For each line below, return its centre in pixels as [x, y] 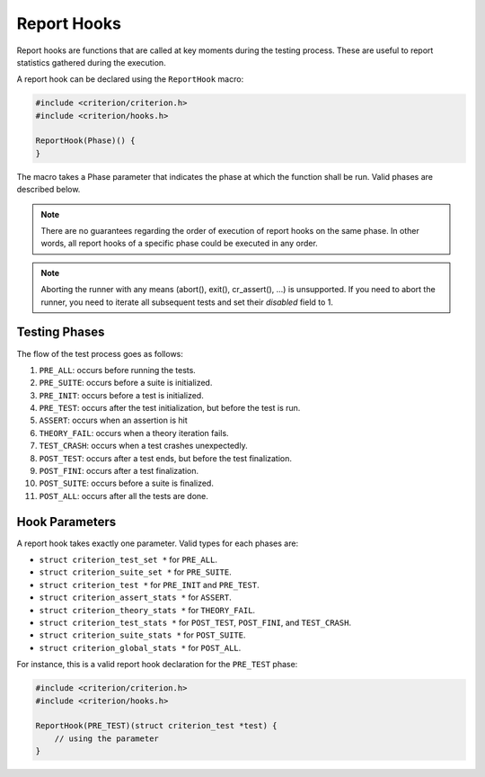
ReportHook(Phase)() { [85, 141]
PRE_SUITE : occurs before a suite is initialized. [126, 383]
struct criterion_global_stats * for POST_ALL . [140, 647]
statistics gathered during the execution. [91, 62]
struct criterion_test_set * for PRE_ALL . [128, 560]
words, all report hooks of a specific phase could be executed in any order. [179, 244]
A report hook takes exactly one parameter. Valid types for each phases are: [158, 543]
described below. [48, 190]
